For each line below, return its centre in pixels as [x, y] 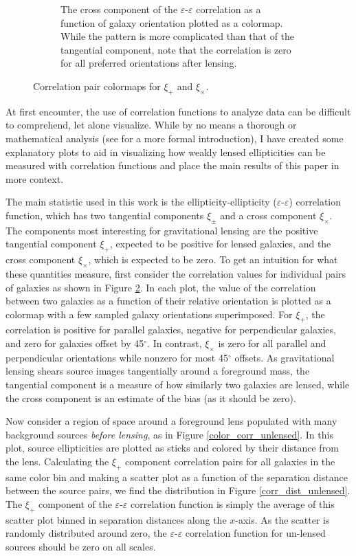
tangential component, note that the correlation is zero [176, 49]
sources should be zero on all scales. [81, 546]
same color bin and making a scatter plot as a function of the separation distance [177, 477]
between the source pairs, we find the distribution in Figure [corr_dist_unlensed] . [178, 490]
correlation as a [229, 9]
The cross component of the [119, 9]
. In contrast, [175, 343]
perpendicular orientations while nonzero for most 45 [117, 357]
